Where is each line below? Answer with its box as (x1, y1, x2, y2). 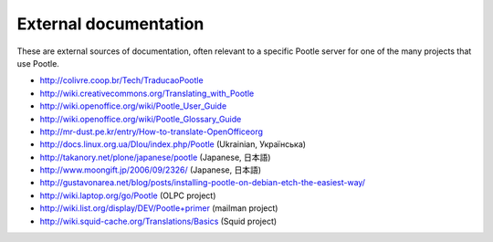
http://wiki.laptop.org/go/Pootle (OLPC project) (39, 190, 216, 201)
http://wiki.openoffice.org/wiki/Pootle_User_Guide (39, 100, 227, 111)
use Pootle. (16, 58, 59, 68)
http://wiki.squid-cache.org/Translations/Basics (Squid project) (39, 216, 278, 226)
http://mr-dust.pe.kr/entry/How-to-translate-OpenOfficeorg (39, 126, 264, 137)
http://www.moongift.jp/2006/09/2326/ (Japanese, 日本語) (39, 164, 262, 175)
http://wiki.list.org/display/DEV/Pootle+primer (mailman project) (39, 203, 278, 214)
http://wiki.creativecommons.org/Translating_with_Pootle (39, 88, 255, 99)
